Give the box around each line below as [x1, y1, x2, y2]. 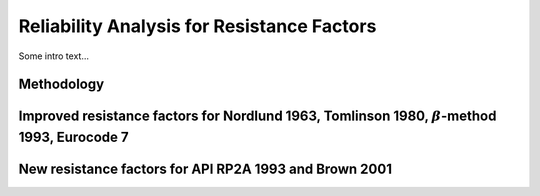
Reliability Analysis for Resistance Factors [18, 15, 377, 37]
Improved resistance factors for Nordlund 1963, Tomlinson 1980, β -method [18, 108, 497, 125]
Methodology [18, 76, 105, 93]
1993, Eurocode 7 [18, 128, 129, 145]
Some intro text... [18, 50, 90, 62]
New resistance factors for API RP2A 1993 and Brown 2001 [18, 160, 392, 177]
